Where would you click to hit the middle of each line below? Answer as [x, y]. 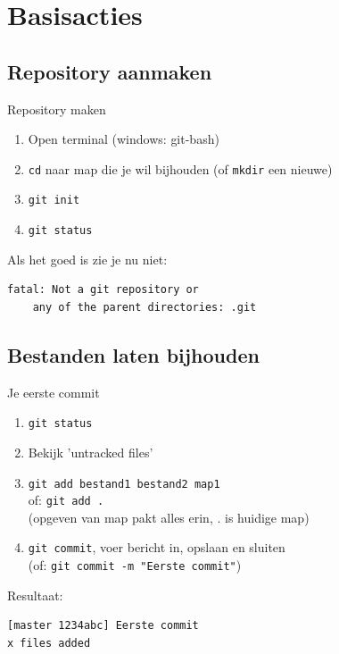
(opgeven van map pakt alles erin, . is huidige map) [169, 517]
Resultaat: [35, 595]
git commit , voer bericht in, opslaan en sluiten [157, 547]
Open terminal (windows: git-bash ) [124, 139]
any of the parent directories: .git [145, 307]
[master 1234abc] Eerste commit [103, 626]
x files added [49, 643]
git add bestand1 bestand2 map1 [124, 484]
